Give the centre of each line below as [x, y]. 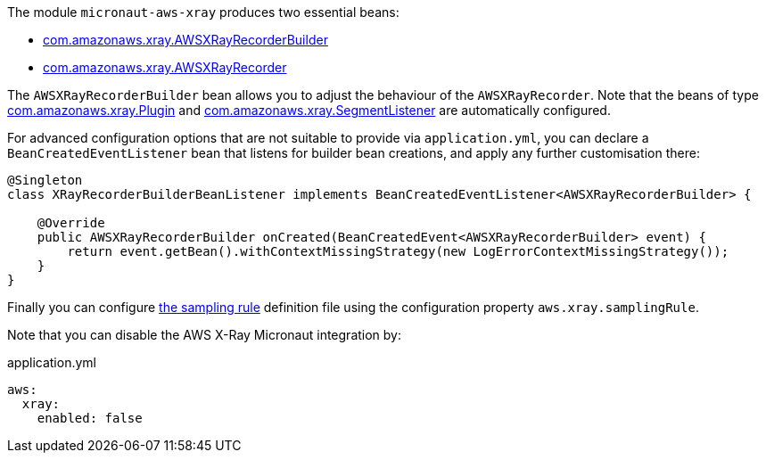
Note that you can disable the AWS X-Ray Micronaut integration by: [205, 335]
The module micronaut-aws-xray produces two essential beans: [203, 12]
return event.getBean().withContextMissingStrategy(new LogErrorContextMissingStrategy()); [398, 251]
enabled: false [90, 418]
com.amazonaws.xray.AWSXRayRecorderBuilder [185, 40]
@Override [71, 223]
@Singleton [45, 180]
